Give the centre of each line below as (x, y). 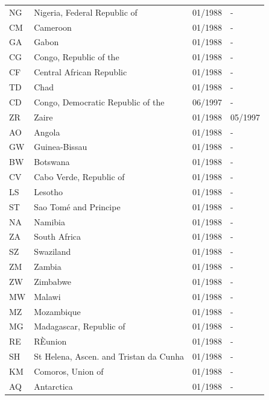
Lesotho (48, 191)
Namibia (49, 221)
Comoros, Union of (69, 371)
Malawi (47, 296)
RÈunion (50, 341)
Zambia (48, 267)
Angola (47, 132)
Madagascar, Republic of (80, 326)
